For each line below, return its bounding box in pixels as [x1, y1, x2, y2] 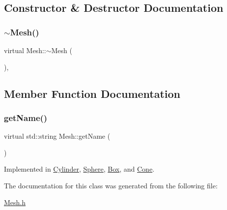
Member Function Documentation [4, 86, 181, 101]
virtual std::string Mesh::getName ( [4, 131, 111, 141]
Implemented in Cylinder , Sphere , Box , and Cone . [4, 164, 155, 174]
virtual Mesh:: [4, 45, 46, 55]
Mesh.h [4, 197, 26, 207]
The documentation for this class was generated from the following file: [4, 180, 218, 190]
